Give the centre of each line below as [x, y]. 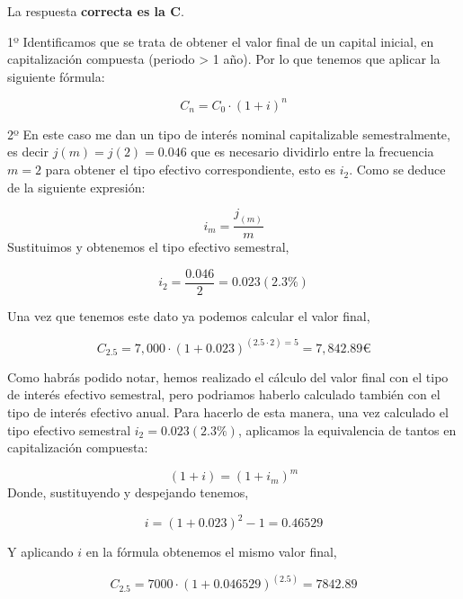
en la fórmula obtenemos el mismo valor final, [211, 552]
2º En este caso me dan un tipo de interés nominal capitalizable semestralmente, [229, 134]
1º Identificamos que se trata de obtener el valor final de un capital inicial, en [221, 41]
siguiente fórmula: [56, 76]
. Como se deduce [397, 170]
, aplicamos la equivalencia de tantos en [347, 429]
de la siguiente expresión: [76, 187]
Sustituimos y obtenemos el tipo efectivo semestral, [148, 247]
